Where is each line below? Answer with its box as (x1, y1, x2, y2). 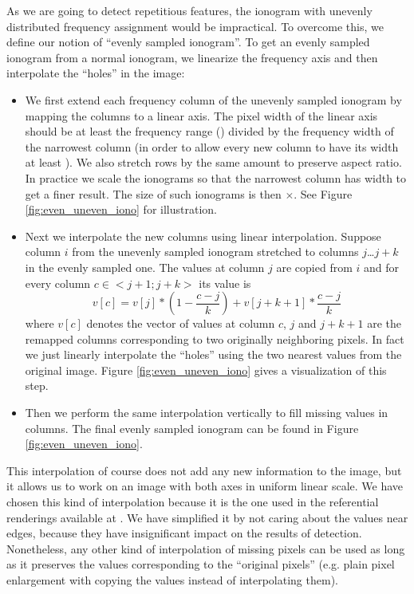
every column (25, 274, 91, 291)
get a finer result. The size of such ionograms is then (25, 185, 282, 202)
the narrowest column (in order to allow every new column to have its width (25, 138, 399, 155)
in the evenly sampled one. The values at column (25, 258, 265, 275)
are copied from (276, 258, 353, 275)
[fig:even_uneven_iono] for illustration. (25, 201, 217, 218)
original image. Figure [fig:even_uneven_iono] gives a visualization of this (25, 361, 387, 378)
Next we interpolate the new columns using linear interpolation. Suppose (25, 227, 381, 244)
